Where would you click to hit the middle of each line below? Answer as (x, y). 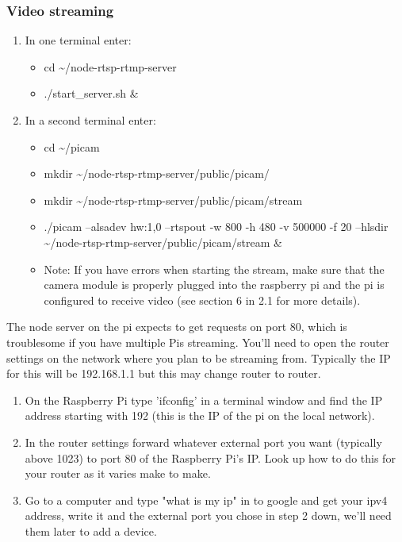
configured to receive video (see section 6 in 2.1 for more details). (202, 300)
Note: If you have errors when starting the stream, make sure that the (214, 269)
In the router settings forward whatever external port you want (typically (203, 442)
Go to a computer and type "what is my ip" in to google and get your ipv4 (206, 500)
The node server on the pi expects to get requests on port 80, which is (177, 327)
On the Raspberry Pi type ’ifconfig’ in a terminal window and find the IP (204, 400)
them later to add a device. (91, 530)
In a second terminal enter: (90, 120)
